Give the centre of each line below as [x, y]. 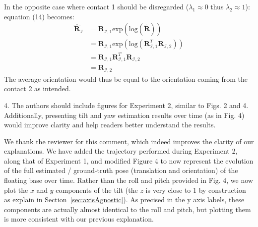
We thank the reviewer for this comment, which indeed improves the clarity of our [129, 141]
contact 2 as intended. [37, 88]
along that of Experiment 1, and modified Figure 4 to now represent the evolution [129, 160]
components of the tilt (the [97, 190]
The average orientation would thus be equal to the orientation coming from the [126, 79]
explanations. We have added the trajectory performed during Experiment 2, [121, 151]
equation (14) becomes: [39, 16]
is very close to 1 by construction [196, 190]
